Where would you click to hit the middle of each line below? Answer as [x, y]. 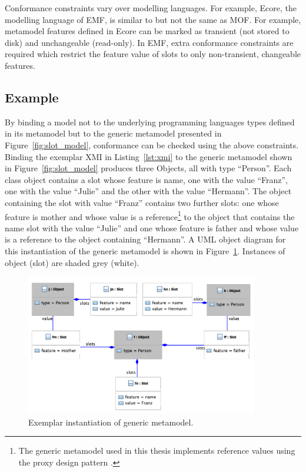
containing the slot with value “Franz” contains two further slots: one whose [142, 202]
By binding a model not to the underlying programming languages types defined [150, 122]
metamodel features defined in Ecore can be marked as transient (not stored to [147, 31]
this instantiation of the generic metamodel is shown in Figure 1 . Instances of [145, 250]
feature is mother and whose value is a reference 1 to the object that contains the [150, 215]
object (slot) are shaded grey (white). [72, 262]
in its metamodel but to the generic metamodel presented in [113, 133]
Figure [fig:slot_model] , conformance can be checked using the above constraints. [152, 144]
